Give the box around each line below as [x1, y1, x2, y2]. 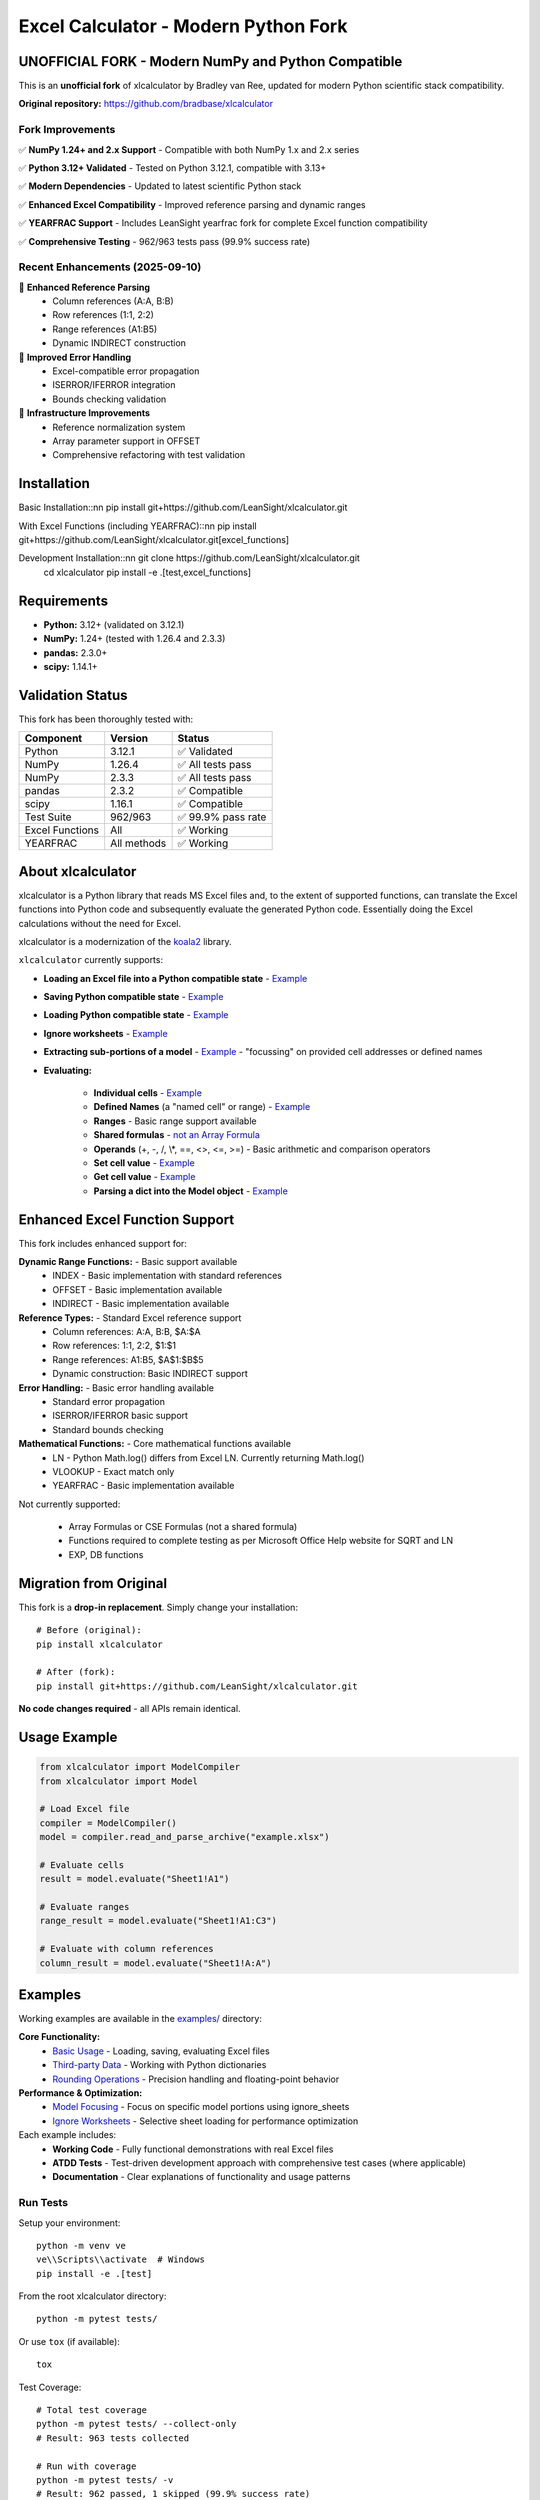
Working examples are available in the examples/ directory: [18, 2013, 262, 2025]
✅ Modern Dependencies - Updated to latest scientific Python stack [18, 180, 302, 192]
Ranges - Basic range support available [93, 1115, 257, 1127]
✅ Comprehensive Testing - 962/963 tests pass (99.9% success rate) [18, 235, 311, 247]
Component [24, 731, 83, 745]
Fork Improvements [18, 123, 116, 137]
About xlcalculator [18, 863, 137, 880]
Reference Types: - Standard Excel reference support [18, 1311, 242, 1324]
